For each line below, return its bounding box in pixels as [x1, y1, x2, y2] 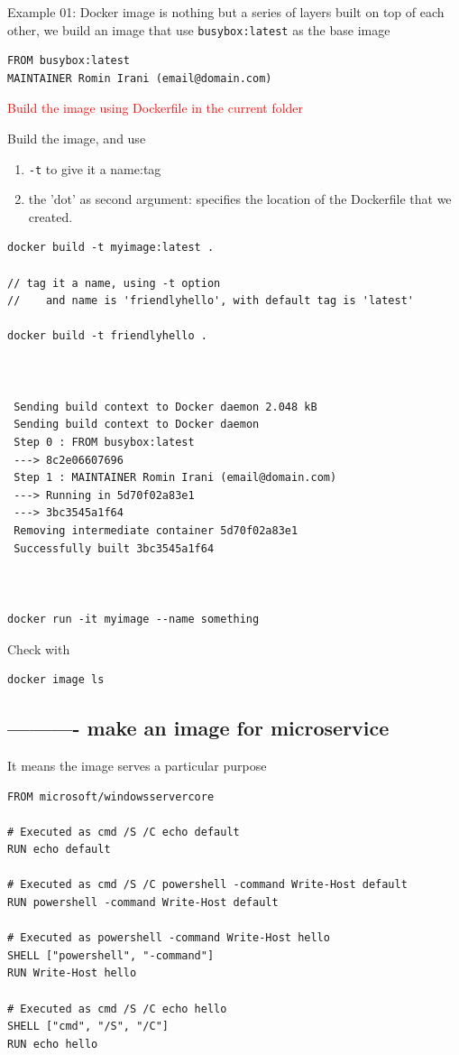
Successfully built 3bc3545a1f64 [14, 541, 215, 555]
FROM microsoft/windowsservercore [7, 790, 215, 803]
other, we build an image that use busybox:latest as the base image [7, 20, 390, 39]
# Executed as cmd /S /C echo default [7, 825, 240, 838]
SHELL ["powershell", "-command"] [7, 949, 215, 962]
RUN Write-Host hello [7, 967, 137, 980]
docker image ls [7, 673, 105, 687]
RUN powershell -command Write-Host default [7, 896, 279, 910]
